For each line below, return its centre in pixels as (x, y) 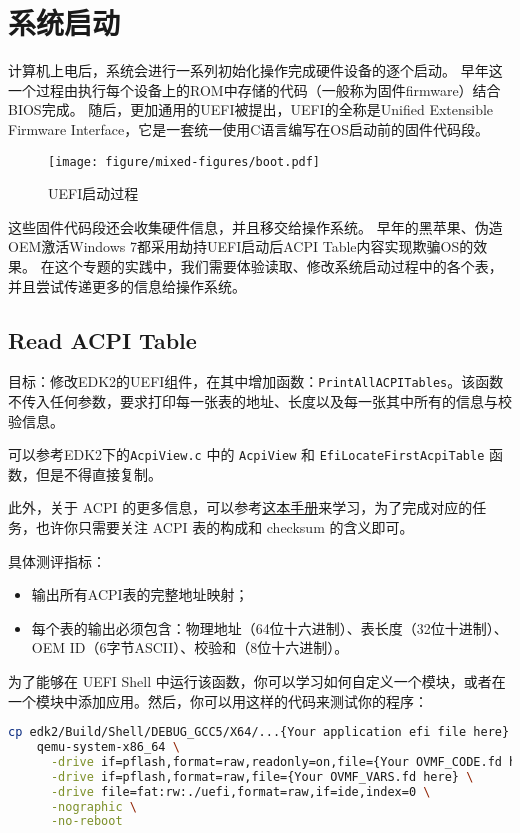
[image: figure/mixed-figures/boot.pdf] (184, 161)
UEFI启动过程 (93, 193)
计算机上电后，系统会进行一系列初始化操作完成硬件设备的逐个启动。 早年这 (255, 70)
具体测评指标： (57, 560)
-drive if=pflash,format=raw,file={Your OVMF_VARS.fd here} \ (262, 776)
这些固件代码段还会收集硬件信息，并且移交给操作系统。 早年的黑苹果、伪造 (255, 226)
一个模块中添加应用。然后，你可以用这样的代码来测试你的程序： (218, 700)
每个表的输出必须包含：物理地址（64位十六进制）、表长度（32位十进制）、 (269, 627)
